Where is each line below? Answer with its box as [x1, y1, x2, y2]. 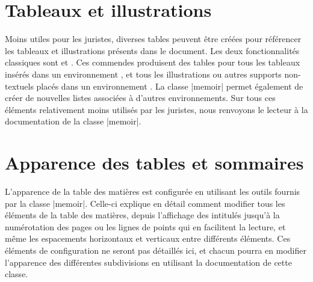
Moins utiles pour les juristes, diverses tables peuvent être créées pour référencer [5, 32, 302, 45]
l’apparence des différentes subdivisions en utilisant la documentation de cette [5, 256, 292, 268]
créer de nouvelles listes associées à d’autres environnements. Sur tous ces [5, 91, 276, 104]
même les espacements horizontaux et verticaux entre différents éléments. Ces [5, 232, 291, 245]
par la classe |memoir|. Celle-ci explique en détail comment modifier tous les [5, 197, 285, 209]
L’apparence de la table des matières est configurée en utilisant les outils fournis [5, 185, 300, 197]
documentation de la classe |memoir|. [5, 115, 141, 127]
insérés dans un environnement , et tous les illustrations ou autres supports [5, 67, 282, 80]
